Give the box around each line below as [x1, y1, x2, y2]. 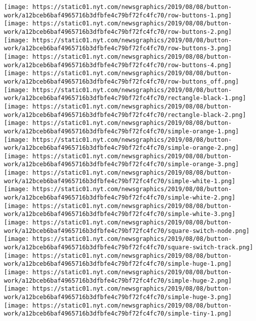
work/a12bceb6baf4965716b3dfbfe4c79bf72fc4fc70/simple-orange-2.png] [4, 144, 239, 152]
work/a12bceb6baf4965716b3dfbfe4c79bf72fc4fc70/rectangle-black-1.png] [4, 95, 246, 102]
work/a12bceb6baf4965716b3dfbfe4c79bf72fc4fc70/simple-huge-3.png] [4, 293, 232, 301]
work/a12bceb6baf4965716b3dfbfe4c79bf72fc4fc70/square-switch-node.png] [4, 227, 250, 234]
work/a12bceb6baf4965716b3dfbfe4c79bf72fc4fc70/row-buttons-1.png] [4, 11, 232, 19]
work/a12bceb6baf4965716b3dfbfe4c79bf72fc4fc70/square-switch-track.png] [4, 244, 254, 251]
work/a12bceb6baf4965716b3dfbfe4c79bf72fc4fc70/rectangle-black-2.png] [4, 111, 246, 118]
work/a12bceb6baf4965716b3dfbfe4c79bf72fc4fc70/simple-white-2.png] [4, 194, 236, 202]
